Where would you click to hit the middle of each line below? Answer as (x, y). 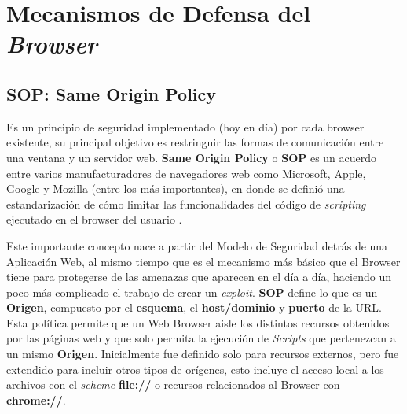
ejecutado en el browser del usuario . (94, 219)
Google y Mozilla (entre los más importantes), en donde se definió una (176, 189)
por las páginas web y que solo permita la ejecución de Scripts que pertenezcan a (201, 338)
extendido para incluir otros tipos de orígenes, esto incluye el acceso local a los (195, 369)
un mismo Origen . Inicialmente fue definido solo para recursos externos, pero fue (203, 354)
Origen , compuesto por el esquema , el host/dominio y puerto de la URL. (194, 307)
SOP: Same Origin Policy (112, 93)
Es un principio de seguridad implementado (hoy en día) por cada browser (185, 126)
